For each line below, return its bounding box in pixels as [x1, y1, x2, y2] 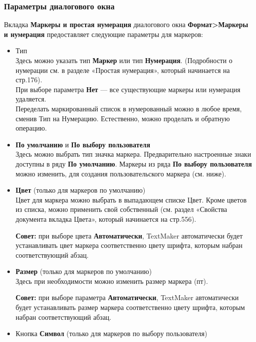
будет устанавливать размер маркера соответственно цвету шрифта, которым [15, 302, 245, 312]
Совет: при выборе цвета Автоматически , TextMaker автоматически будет [15, 230, 243, 240]
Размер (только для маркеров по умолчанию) [15, 266, 152, 276]
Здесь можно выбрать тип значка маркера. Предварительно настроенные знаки [15, 149, 251, 159]
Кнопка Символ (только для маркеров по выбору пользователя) [15, 328, 207, 339]
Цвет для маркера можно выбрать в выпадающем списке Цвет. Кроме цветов [15, 194, 247, 205]
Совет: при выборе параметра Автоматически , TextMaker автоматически [15, 292, 239, 303]
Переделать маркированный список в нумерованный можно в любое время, [15, 103, 242, 113]
